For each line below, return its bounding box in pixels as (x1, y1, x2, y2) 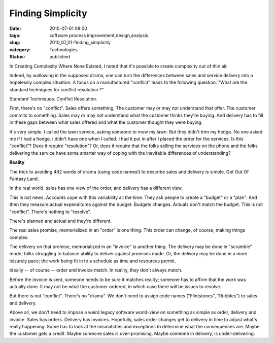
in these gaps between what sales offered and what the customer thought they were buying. (9, 119, 203, 125)
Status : (9, 54, 25, 60)
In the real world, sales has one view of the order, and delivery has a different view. (9, 185, 183, 191)
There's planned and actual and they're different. (9, 218, 112, 224)
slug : (9, 40, 20, 46)
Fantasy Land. (9, 176, 39, 182)
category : (9, 46, 31, 53)
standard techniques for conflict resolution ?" (9, 86, 104, 92)
